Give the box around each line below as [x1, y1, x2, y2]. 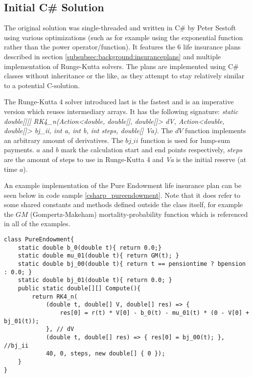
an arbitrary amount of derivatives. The [4, 135, 123, 145]
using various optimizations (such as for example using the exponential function [4, 32, 243, 42]
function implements [185, 125, 246, 136]
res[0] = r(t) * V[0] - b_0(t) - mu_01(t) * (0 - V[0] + [60, 309, 250, 316]
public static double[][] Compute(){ [18, 285, 141, 292]
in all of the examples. [4, 218, 70, 229]
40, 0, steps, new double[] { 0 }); [46, 350, 165, 357]
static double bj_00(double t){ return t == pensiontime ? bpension [18, 260, 246, 268]
